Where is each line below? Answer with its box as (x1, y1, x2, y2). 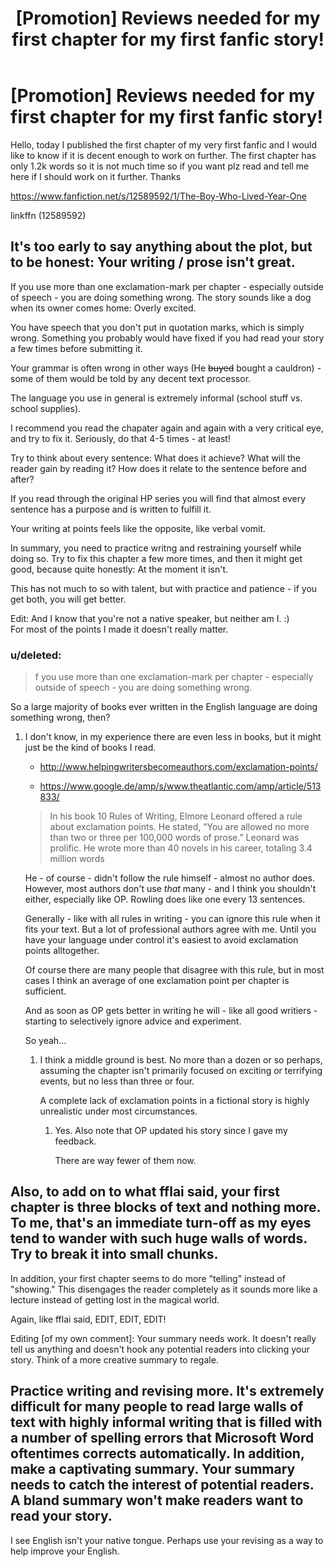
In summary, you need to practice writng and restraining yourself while (10, 542, 302, 554)
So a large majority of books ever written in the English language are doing (10, 701, 318, 713)
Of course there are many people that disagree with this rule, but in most (24, 964, 325, 976)
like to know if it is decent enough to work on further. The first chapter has (10, 149, 317, 161)
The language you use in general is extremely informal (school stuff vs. (10, 392, 303, 404)
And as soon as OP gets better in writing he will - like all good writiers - (24, 1005, 318, 1017)
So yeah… (24, 1035, 67, 1047)
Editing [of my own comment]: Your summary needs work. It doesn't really (10, 1332, 317, 1344)
